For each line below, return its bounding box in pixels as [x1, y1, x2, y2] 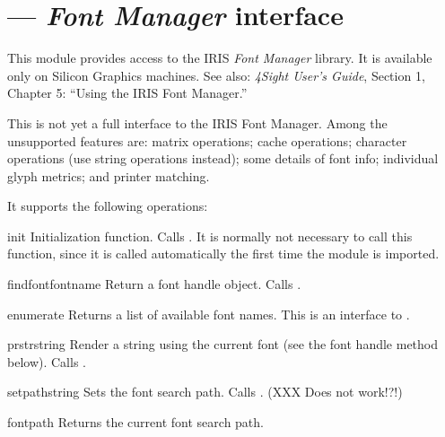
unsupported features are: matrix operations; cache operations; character [7, 131, 407, 150]
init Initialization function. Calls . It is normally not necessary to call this [7, 226, 413, 245]
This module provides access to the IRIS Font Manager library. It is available [7, 48, 432, 67]
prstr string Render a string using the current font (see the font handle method [7, 335, 439, 354]
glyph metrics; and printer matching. [7, 166, 210, 185]
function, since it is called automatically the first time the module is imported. [7, 244, 440, 263]
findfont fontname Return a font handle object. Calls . [7, 275, 301, 293]
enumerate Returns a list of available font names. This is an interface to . [7, 304, 410, 323]
